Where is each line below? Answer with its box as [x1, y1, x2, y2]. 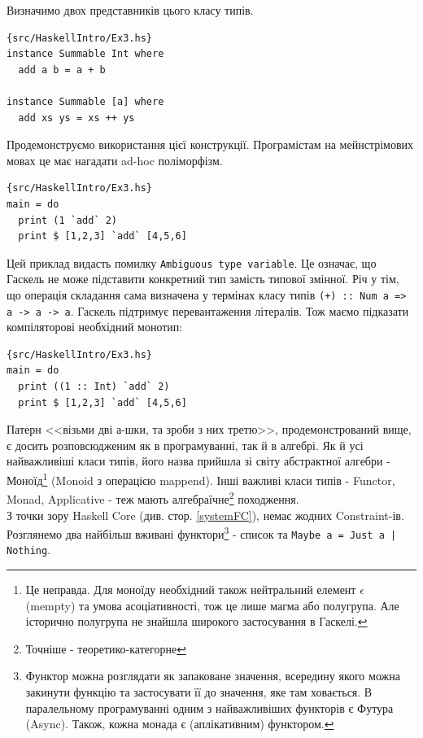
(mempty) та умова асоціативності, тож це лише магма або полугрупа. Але [25, 596, 399, 614]
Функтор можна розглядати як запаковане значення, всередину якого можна [25, 667, 400, 684]
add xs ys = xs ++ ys [18, 111, 135, 124]
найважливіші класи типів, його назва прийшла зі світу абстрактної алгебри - [7, 452, 390, 469]
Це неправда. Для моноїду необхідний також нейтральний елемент [25, 581, 356, 598]
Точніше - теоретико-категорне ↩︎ [25, 640, 186, 657]
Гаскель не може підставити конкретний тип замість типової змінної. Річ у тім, [7, 270, 399, 287]
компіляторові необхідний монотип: [7, 318, 183, 335]
